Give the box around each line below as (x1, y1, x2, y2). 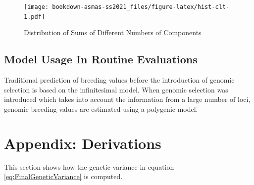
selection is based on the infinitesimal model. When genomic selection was (4, 84, 228, 94)
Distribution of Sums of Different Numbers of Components (24, 27, 202, 38)
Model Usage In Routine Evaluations (4, 51, 198, 67)
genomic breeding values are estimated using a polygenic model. (4, 103, 198, 114)
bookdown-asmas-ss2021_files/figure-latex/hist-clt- (52, 3, 230, 10)
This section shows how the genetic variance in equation (4, 161, 174, 172)
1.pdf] (24, 13, 45, 20)
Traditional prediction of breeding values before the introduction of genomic (4, 75, 235, 85)
